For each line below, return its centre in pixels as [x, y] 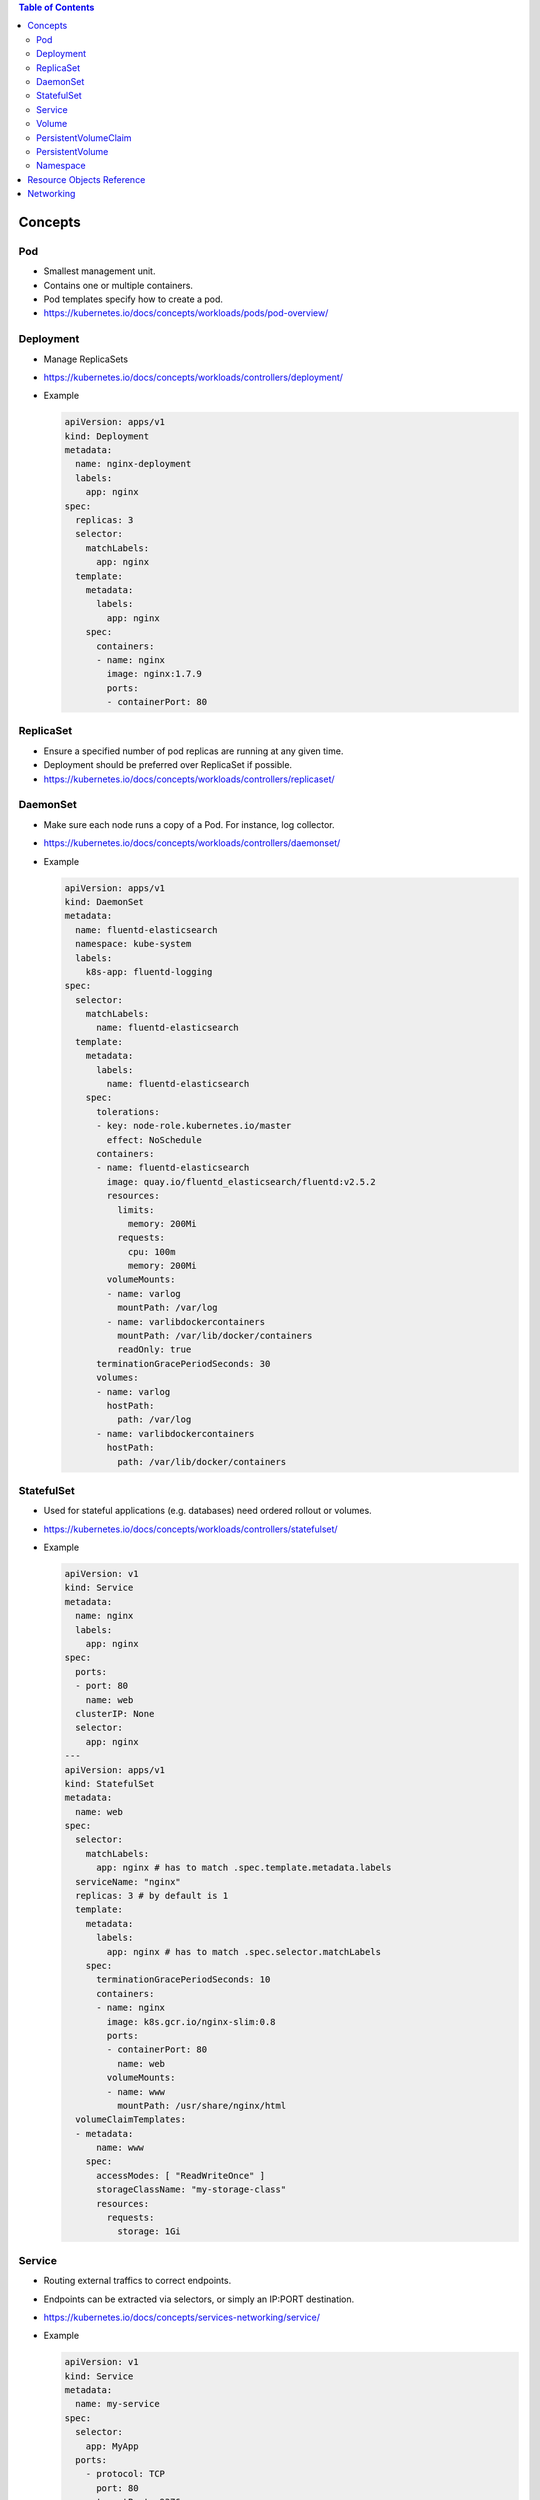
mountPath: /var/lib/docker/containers [214, 1336]
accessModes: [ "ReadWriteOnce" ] [180, 2175]
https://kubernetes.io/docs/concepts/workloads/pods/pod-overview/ [186, 313]
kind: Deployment [107, 436]
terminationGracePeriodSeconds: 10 [183, 1979]
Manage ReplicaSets [86, 359]
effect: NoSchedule [154, 1139]
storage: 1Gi [149, 2231]
